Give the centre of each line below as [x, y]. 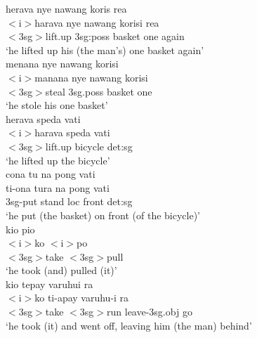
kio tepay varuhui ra [50, 284]
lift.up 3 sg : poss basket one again [115, 36]
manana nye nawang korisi [91, 77]
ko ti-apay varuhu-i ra [82, 298]
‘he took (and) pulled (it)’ [61, 270]
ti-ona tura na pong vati [58, 187]
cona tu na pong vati [51, 174]
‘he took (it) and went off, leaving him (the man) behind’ [129, 325]
